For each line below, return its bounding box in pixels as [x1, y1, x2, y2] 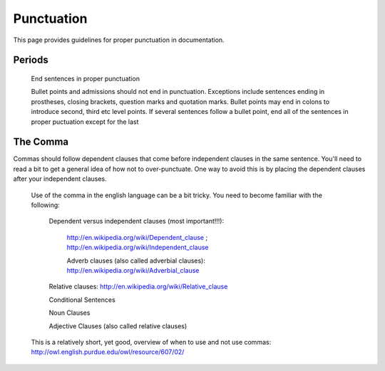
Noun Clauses [48, 308, 91, 317]
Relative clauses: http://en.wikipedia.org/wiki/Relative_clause [48, 282, 228, 291]
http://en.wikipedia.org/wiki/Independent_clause [66, 243, 209, 252]
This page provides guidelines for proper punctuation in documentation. [13, 36, 225, 44]
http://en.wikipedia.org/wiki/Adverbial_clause [66, 266, 200, 274]
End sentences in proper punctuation [31, 74, 140, 83]
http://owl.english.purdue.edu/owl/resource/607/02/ [31, 348, 185, 356]
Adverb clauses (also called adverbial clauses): [66, 256, 206, 265]
